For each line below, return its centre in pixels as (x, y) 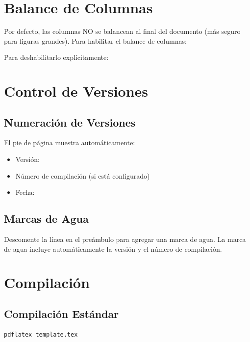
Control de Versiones (76, 91)
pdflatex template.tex (41, 334)
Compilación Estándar (62, 314)
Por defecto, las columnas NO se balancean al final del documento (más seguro (122, 31)
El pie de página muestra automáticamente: (70, 143)
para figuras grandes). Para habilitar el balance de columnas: (95, 40)
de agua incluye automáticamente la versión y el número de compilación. (113, 249)
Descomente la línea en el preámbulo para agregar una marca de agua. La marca (125, 239)
